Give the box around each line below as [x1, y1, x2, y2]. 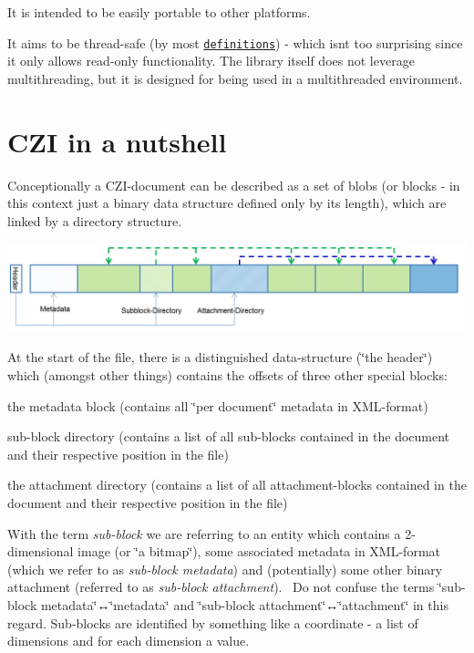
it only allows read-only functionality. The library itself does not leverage [7, 51, 415, 70]
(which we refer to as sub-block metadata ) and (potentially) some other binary [7, 559, 443, 578]
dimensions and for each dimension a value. [7, 631, 250, 650]
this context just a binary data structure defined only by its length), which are [7, 193, 447, 212]
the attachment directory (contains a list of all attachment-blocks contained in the [7, 475, 467, 494]
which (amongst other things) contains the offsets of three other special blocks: [7, 365, 448, 384]
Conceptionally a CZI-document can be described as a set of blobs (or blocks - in [7, 175, 460, 194]
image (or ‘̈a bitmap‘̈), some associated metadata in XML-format [77, 542, 441, 561]
